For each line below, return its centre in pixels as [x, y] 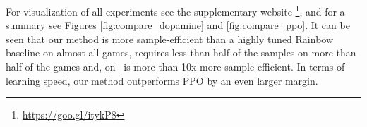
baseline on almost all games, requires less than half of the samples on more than [181, 53]
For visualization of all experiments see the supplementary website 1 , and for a [175, 10]
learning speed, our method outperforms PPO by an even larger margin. [162, 80]
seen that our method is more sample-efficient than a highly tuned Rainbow [170, 38]
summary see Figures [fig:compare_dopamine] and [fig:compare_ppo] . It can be [178, 25]
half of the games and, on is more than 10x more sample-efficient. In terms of [175, 67]
